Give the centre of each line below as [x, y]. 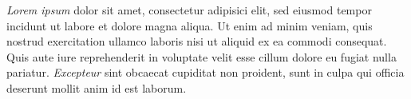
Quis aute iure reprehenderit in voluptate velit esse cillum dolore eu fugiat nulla [202, 56]
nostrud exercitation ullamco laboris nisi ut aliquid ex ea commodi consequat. [197, 41]
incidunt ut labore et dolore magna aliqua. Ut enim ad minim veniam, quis [190, 25]
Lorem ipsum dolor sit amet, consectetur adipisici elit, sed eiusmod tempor [189, 10]
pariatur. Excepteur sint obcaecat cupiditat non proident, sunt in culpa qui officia [205, 72]
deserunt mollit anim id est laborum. [97, 87]
